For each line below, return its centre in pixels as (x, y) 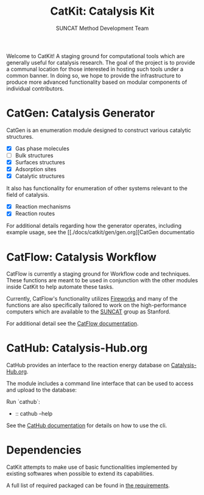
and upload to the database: (42, 390)
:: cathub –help (34, 414)
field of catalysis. (28, 195)
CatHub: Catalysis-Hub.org (77, 348)
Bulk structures (34, 155)
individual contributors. (35, 88)
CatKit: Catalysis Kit (102, 11)
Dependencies (44, 450)
